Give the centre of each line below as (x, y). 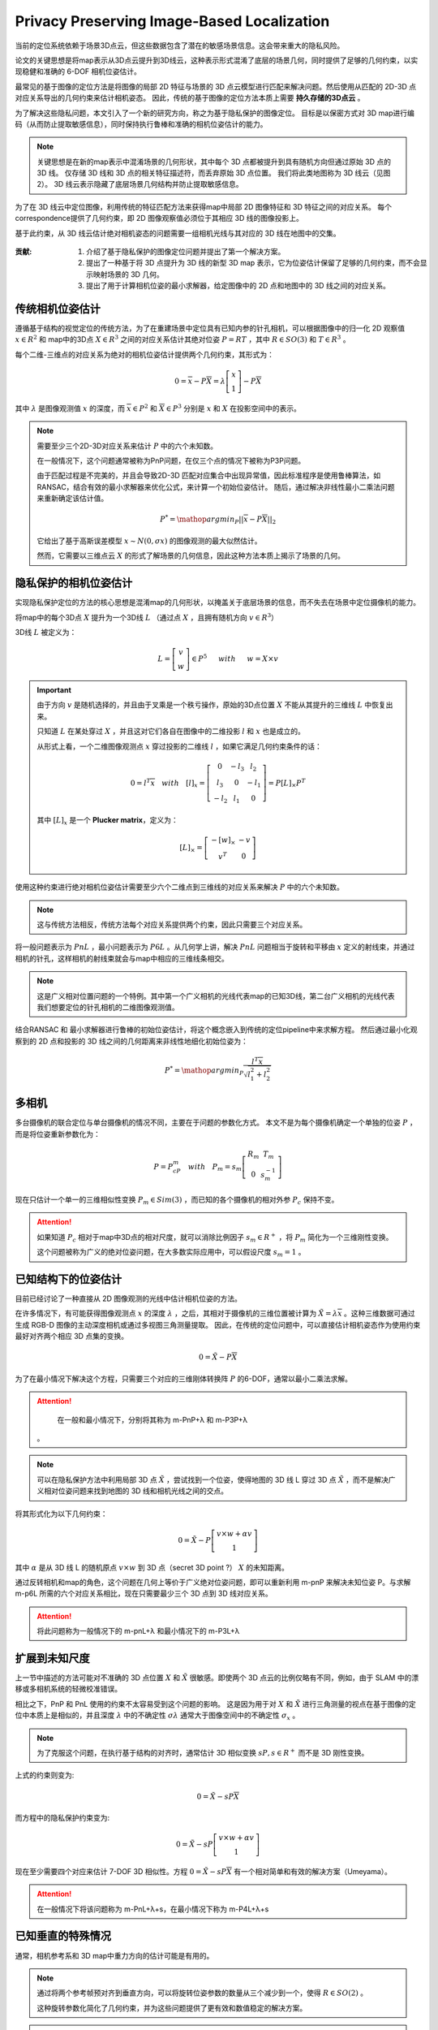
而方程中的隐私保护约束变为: (62, 1817)
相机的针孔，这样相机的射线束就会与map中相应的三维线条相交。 (122, 958)
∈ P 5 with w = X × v (235, 658)
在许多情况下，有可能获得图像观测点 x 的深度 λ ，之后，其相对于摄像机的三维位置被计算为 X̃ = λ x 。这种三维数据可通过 (215, 1313)
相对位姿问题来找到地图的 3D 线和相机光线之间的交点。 (136, 1491)
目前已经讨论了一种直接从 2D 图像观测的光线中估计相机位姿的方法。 (129, 1298)
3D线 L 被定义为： (46, 633)
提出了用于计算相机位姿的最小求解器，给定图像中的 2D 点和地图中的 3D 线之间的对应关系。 (238, 286)
